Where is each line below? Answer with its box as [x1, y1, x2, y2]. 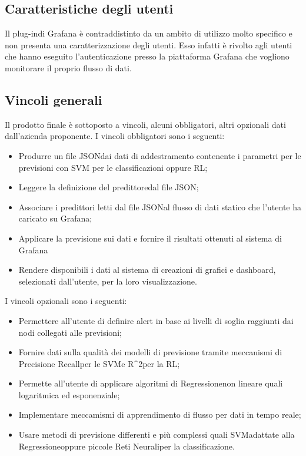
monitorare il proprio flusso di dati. [5, 61, 132, 74]
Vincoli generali [5, 90, 102, 108]
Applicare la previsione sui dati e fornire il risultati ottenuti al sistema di [18, 232, 282, 244]
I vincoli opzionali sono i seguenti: [5, 295, 127, 307]
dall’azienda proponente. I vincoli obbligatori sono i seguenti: [5, 130, 225, 142]
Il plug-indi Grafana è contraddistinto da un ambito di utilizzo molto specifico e [5, 27, 292, 39]
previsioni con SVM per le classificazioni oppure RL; [18, 161, 208, 173]
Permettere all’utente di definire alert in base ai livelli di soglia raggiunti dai [18, 314, 294, 326]
